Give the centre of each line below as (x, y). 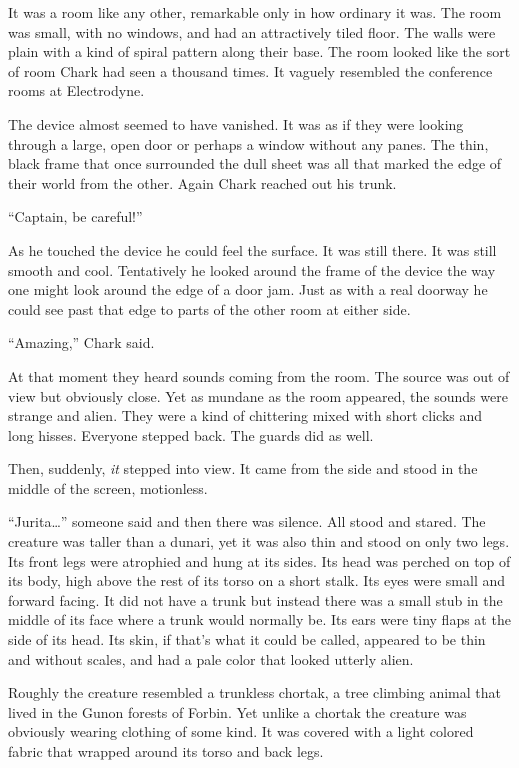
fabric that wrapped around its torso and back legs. (166, 751)
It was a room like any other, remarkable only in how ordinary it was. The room (255, 12)
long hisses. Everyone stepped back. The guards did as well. (191, 434)
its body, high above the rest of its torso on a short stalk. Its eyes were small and (257, 580)
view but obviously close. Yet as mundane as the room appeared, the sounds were (258, 395)
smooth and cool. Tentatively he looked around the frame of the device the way (252, 269)
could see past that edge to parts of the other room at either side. (209, 308)
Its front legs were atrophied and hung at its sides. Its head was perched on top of (259, 560)
